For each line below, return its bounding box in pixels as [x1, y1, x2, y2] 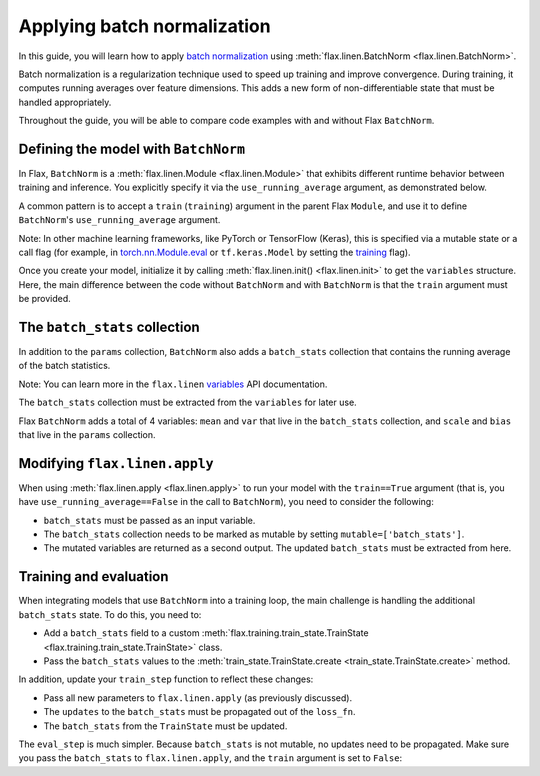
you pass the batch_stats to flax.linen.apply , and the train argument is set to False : [18, 752, 403, 764]
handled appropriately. [18, 96, 112, 108]
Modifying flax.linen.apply [18, 455, 214, 472]
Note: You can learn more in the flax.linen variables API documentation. [18, 378, 328, 390]
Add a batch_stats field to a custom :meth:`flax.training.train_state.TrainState [43, 627, 369, 639]
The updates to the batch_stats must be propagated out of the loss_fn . [43, 706, 356, 718]
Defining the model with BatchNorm [18, 140, 245, 157]
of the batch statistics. [18, 360, 111, 372]
